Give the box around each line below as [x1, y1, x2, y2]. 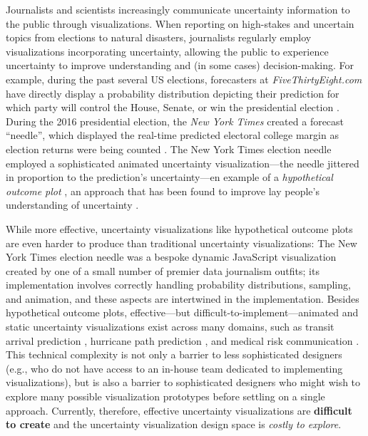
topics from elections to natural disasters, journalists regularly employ [6, 30, 312, 45]
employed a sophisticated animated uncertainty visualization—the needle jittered [6, 155, 359, 170]
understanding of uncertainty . [6, 197, 139, 212]
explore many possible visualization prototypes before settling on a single [6, 389, 325, 404]
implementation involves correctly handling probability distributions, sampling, [6, 277, 351, 292]
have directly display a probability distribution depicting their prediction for [6, 85, 339, 100]
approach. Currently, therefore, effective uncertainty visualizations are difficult [6, 403, 352, 417]
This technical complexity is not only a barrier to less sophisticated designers [6, 347, 342, 362]
